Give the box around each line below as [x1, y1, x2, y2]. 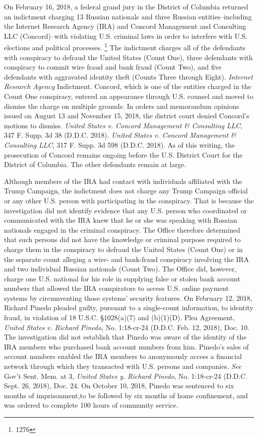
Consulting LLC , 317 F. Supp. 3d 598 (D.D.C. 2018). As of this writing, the [4, 139, 235, 150]
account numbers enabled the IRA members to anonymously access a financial [4, 351, 242, 361]
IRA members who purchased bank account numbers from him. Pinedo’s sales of [4, 341, 249, 351]
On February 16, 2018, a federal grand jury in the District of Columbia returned [4, 1, 249, 11]
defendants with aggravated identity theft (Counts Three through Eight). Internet [4, 71, 253, 82]
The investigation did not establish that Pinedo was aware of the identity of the [4, 332, 247, 342]
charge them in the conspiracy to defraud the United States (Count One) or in [4, 244, 243, 254]
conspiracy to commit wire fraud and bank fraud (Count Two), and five [4, 62, 222, 72]
